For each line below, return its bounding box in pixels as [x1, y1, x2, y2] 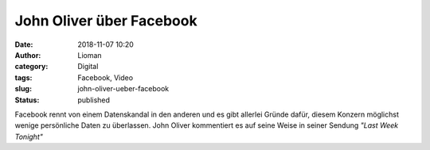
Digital [77, 62, 99, 71]
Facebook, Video [77, 72, 134, 83]
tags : [14, 72, 33, 83]
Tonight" [14, 132, 44, 141]
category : [14, 62, 49, 71]
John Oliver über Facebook [14, 12, 198, 29]
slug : [14, 84, 32, 94]
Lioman [77, 50, 103, 60]
